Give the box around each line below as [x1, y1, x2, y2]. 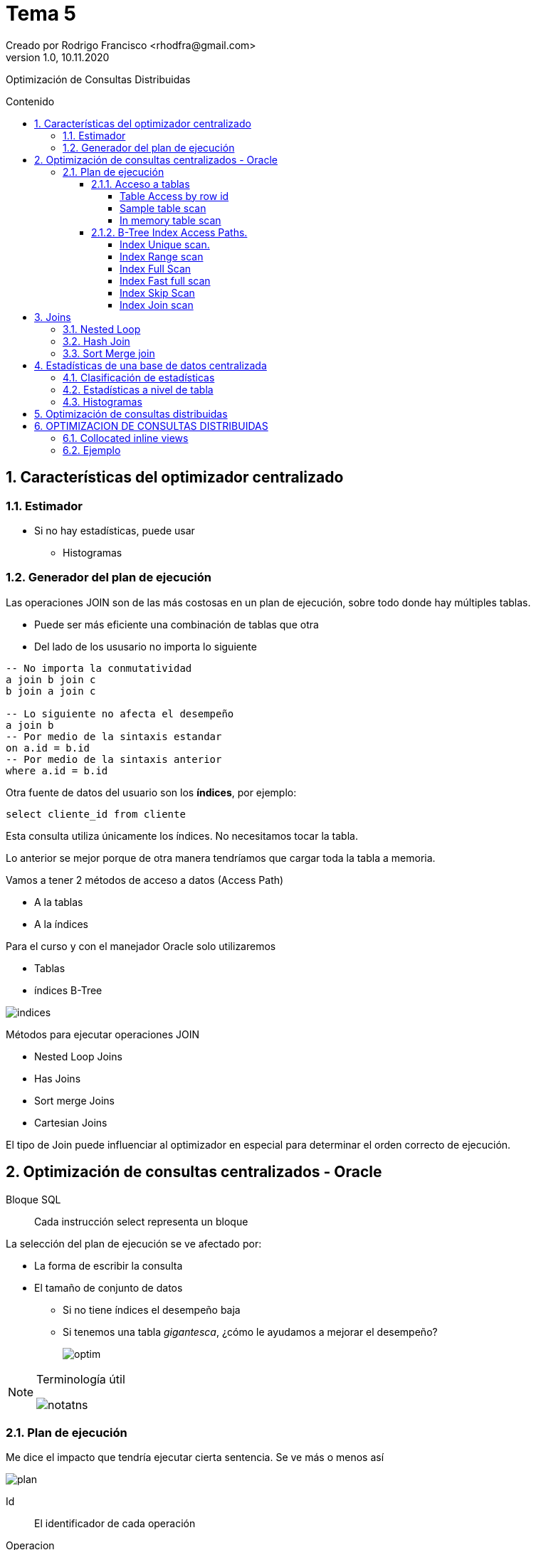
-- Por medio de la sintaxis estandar [6, 730, 222, 742]
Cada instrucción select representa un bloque [34, 1215, 248, 1228]
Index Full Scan [120, 262, 191, 275]
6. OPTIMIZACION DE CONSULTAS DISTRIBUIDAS [34, 419, 268, 432]
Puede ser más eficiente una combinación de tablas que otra [34, 618, 319, 631]
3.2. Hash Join [63, 334, 130, 347]
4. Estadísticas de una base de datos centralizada [34, 359, 267, 371]
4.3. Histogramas [63, 395, 142, 408]
